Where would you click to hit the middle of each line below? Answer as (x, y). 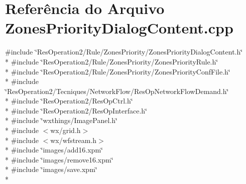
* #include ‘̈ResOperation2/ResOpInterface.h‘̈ (76, 110)
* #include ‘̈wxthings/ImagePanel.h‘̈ (61, 120)
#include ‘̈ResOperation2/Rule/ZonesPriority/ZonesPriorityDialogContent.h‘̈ (124, 52)
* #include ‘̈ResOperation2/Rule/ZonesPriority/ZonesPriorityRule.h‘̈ (112, 61)
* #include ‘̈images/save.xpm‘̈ (51, 169)
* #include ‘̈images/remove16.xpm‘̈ (59, 159)
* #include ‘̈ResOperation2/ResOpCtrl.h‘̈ (69, 101)
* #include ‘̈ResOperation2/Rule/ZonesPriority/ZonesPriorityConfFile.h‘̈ (118, 71)
